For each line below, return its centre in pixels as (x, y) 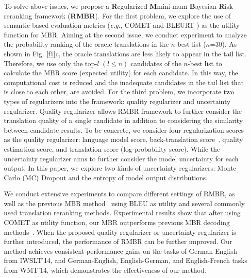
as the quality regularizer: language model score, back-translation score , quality (124, 139)
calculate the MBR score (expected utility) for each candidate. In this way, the (121, 73)
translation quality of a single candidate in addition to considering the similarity (124, 120)
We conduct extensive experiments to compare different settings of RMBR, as (119, 194)
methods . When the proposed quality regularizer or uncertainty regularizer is (120, 232)
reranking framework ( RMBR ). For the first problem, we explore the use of (117, 15)
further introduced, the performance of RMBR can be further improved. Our (118, 241)
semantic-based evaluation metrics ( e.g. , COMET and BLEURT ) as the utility (122, 25)
